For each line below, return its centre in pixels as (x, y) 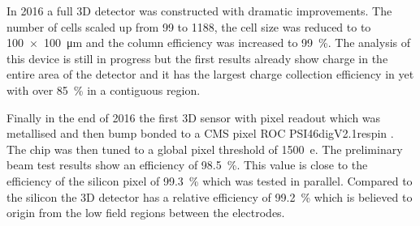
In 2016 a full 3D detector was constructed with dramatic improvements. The (199, 11)
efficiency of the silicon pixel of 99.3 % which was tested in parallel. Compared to (210, 180)
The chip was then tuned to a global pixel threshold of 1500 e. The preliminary (205, 149)
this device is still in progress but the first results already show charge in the (197, 58)
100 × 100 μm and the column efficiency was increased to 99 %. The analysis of (209, 43)
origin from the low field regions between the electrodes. (146, 213)
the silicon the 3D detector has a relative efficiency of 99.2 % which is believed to (210, 196)
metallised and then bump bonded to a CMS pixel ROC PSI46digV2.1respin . (200, 133)
